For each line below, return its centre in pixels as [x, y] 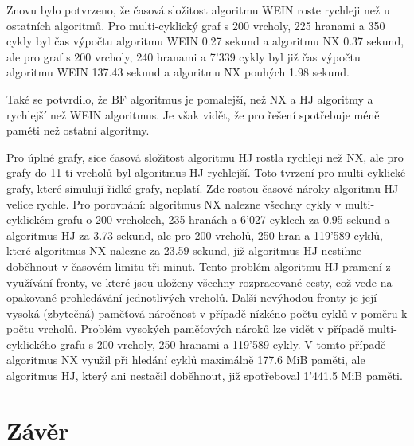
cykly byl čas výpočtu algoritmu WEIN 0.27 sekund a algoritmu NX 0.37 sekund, [205, 41]
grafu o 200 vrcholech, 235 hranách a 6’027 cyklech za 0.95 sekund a [224, 219]
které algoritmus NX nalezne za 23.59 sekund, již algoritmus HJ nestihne [184, 250]
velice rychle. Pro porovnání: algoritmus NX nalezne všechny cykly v [174, 203]
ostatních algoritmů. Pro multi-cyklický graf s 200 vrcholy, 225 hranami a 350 [196, 25]
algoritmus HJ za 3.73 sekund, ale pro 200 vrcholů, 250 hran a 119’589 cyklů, [195, 235]
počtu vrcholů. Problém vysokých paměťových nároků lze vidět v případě [186, 329]
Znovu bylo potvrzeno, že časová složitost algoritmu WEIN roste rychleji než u [198, 10]
